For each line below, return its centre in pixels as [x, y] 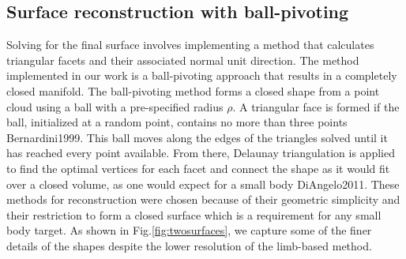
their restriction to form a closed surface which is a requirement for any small [194, 214]
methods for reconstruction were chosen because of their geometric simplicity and [203, 199]
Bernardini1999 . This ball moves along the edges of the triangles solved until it [197, 137]
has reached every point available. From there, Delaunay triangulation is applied [201, 153]
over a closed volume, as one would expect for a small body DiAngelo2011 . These [203, 184]
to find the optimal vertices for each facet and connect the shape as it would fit [198, 168]
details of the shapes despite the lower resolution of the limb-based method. [189, 245]
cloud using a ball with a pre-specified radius [115, 106]
